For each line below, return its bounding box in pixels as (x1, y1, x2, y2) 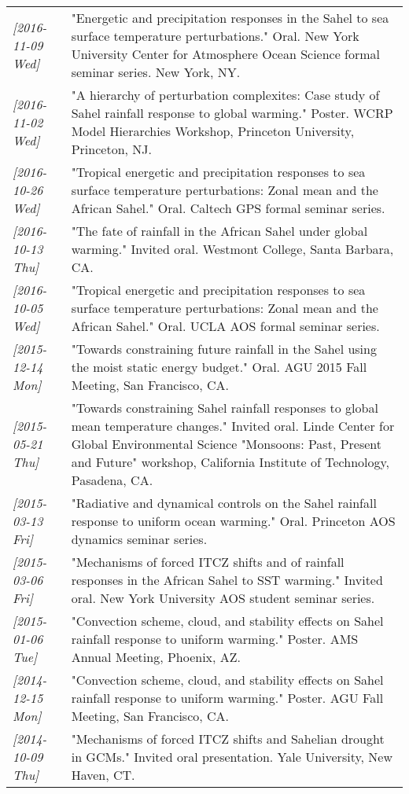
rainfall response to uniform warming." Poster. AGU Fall (71, 689, 384, 707)
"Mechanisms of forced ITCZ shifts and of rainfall (71, 553, 345, 571)
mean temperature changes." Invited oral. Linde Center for (71, 417, 395, 435)
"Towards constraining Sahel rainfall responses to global (71, 399, 378, 417)
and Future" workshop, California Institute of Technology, (71, 453, 390, 471)
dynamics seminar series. (71, 530, 208, 548)
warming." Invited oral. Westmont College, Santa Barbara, (71, 240, 394, 258)
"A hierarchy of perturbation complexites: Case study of (71, 86, 380, 104)
